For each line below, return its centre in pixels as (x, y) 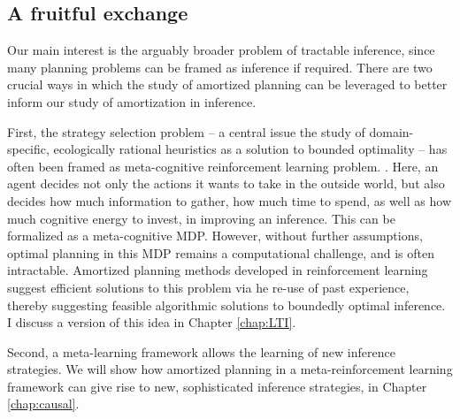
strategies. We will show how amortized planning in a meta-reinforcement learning (230, 369)
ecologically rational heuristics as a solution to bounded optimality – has (250, 149)
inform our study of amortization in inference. (132, 101)
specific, (28, 149)
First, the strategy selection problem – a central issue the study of (186, 131)
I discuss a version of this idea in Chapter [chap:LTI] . (152, 322)
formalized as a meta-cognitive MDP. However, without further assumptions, (215, 236)
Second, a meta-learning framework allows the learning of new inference (201, 351)
